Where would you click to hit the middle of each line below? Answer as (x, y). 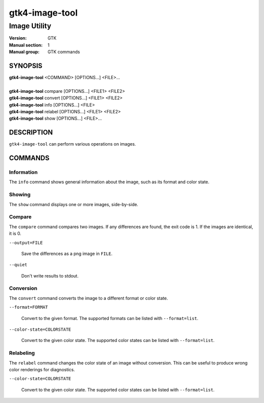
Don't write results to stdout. (50, 276)
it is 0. (15, 233)
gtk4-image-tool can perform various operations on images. (73, 144)
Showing (20, 194)
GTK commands (64, 52)
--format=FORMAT (29, 307)
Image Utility (30, 26)
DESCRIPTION (31, 133)
